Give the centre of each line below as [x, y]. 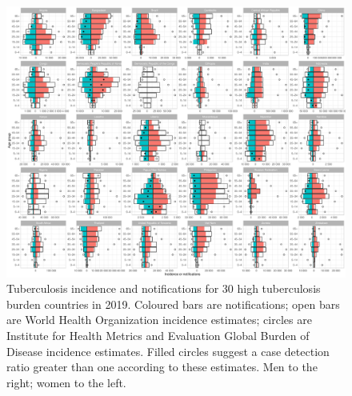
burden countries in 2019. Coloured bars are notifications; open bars [173, 304]
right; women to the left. [66, 382]
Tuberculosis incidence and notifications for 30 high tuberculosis [164, 288]
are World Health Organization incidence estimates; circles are [159, 320]
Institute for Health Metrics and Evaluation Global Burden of [158, 336]
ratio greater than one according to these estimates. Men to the [162, 367]
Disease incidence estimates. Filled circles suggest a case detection [168, 351]
